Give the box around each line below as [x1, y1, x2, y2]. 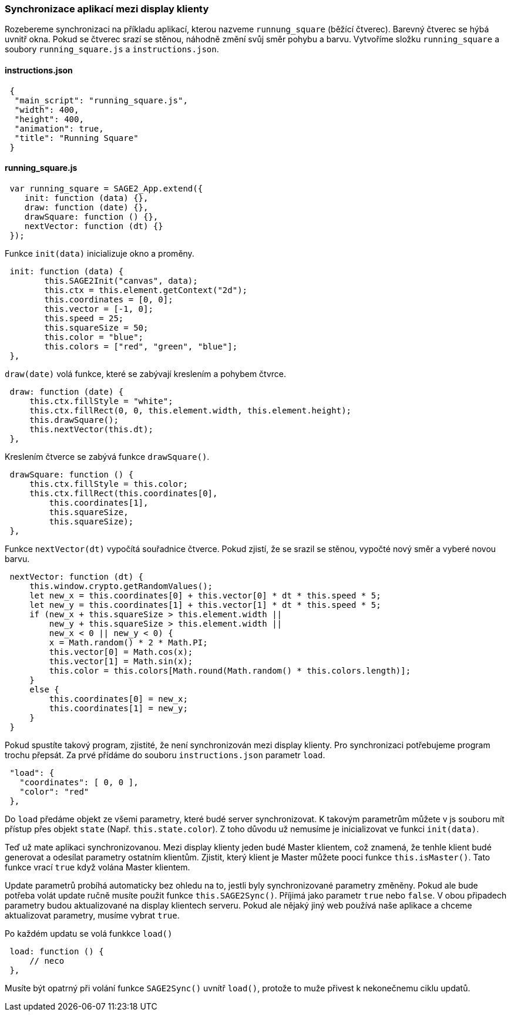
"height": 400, [14, 114, 84, 124]
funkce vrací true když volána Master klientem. [5, 862, 190, 872]
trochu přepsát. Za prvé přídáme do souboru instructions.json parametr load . [5, 749, 325, 760]
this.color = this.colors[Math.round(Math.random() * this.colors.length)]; [49, 665, 411, 675]
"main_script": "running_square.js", [14, 95, 188, 105]
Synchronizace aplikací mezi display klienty [5, 3, 209, 15]
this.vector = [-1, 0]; [44, 304, 153, 314]
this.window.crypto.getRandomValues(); [29, 581, 213, 591]
